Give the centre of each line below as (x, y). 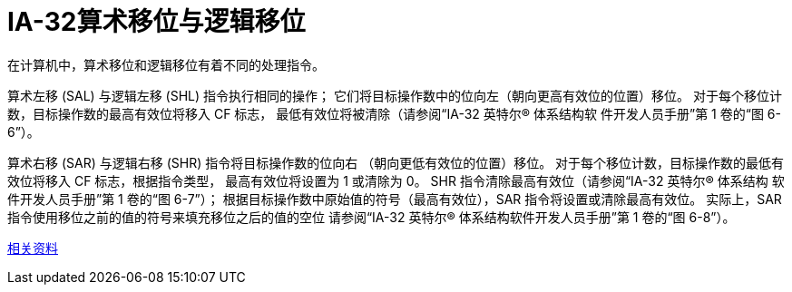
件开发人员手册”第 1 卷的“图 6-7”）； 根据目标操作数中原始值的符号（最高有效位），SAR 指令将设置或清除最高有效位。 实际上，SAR (395, 199)
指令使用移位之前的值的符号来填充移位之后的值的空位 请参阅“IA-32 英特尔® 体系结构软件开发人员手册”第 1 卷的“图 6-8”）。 (372, 217)
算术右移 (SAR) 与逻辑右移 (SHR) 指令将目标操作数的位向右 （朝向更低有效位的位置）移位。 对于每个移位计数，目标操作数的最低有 (396, 162)
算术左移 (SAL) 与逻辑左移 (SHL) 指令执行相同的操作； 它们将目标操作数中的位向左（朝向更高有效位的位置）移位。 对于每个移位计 (395, 95)
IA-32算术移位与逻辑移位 (156, 22)
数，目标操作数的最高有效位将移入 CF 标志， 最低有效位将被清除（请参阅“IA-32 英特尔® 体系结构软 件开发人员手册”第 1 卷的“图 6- (394, 113)
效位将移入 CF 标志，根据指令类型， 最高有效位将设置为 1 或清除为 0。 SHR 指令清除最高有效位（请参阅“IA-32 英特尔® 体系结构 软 (396, 180)
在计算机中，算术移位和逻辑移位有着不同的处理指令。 (166, 64)
